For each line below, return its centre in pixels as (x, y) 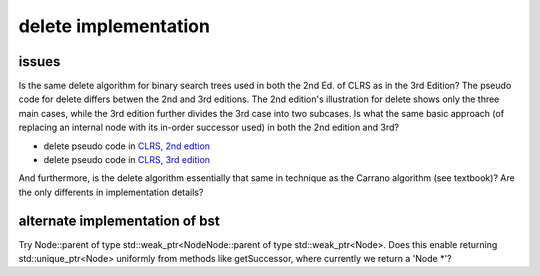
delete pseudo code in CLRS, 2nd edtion (126, 146)
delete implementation (114, 26)
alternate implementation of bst (119, 220)
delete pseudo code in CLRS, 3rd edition (126, 160)
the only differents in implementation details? (111, 192)
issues (39, 61)
